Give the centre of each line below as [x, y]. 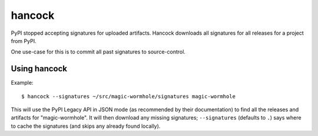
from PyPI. [24, 41]
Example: [22, 83]
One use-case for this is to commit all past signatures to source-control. [98, 52]
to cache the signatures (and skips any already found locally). [86, 126]
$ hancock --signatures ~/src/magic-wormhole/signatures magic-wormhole [128, 96]
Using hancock [39, 69]
